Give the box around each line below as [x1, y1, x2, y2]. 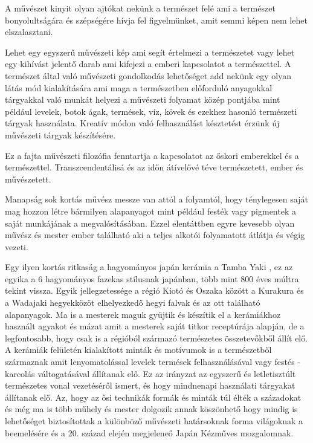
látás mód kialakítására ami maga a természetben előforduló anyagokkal [5, 81, 273, 94]
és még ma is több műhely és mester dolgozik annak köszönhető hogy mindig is [5, 403, 298, 415]
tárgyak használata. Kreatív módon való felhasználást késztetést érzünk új [5, 117, 280, 129]
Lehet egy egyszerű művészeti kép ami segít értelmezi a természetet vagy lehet [5, 45, 295, 58]
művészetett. [5, 172, 51, 185]
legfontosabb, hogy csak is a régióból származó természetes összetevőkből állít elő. [5, 331, 308, 344]
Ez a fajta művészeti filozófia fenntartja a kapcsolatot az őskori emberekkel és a [5, 149, 299, 161]
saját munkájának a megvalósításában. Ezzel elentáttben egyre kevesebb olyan [5, 216, 295, 229]
